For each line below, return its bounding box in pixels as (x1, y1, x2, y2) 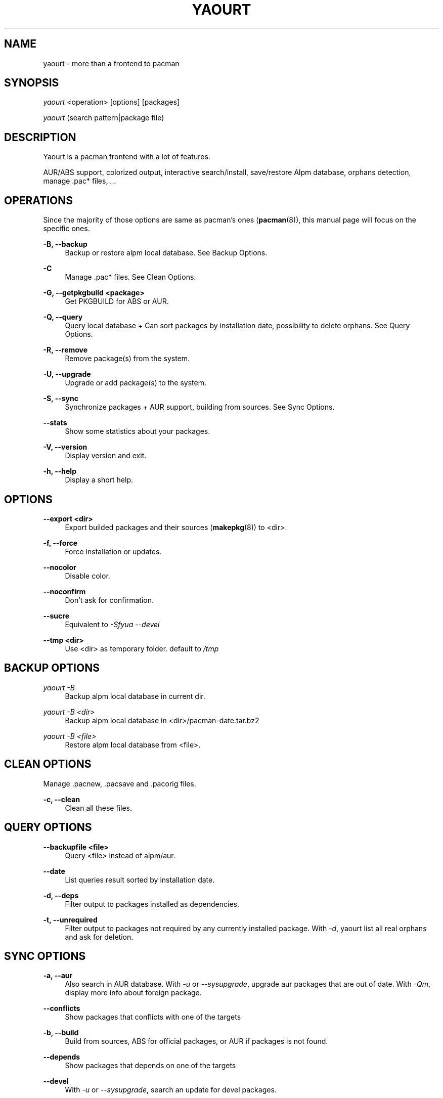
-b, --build (43, 1028, 79, 1037)
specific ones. (43, 224, 90, 233)
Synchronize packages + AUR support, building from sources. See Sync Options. (65, 403, 335, 412)
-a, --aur (43, 971, 73, 980)
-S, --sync (43, 394, 78, 403)
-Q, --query (43, 313, 83, 322)
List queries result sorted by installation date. (65, 875, 215, 884)
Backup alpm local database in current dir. (65, 691, 205, 700)
